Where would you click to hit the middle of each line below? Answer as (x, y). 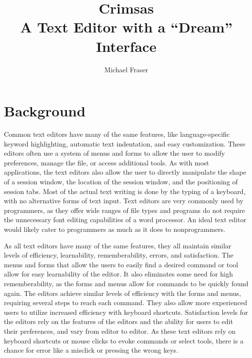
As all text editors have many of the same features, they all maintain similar (118, 245)
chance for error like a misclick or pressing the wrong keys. (91, 350)
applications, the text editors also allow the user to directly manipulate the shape (125, 172)
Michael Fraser (126, 69)
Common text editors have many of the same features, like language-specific (117, 134)
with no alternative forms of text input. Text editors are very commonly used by (124, 201)
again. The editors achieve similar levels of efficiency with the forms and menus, (123, 293)
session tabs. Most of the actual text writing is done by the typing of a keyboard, (125, 191)
